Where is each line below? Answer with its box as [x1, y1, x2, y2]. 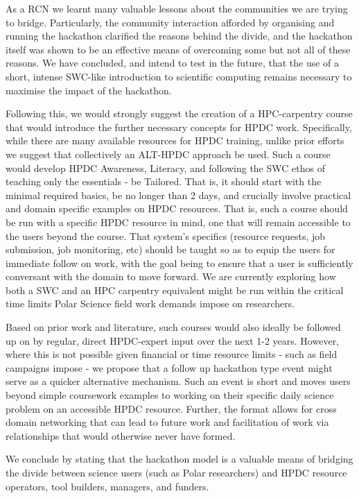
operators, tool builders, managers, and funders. [6, 479, 209, 493]
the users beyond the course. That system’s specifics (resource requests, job [6, 228, 326, 243]
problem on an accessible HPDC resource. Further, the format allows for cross [6, 401, 337, 415]
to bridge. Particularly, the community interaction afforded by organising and [6, 15, 335, 29]
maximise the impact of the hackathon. [6, 83, 172, 97]
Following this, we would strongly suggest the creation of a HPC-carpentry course [6, 106, 353, 121]
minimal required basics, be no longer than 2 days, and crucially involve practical [6, 187, 351, 202]
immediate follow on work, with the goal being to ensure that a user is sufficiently [6, 255, 353, 270]
